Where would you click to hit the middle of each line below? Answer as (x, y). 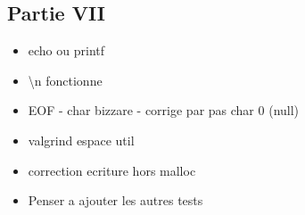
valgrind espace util (81, 140)
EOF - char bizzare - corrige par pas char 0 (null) (164, 110)
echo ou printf (66, 50)
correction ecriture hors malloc (112, 170)
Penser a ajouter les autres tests (115, 200)
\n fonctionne (65, 80)
